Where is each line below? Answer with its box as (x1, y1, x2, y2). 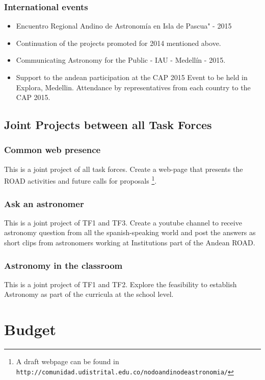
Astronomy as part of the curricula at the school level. (4, 289, 174, 299)
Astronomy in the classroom (4, 259, 123, 271)
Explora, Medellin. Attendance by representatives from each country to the (16, 82, 251, 92)
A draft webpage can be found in (16, 356, 119, 367)
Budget (4, 319, 57, 340)
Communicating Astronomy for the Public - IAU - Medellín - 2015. (16, 55, 226, 65)
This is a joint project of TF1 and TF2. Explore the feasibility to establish (4, 278, 237, 289)
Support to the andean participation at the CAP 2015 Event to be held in (16, 72, 248, 82)
